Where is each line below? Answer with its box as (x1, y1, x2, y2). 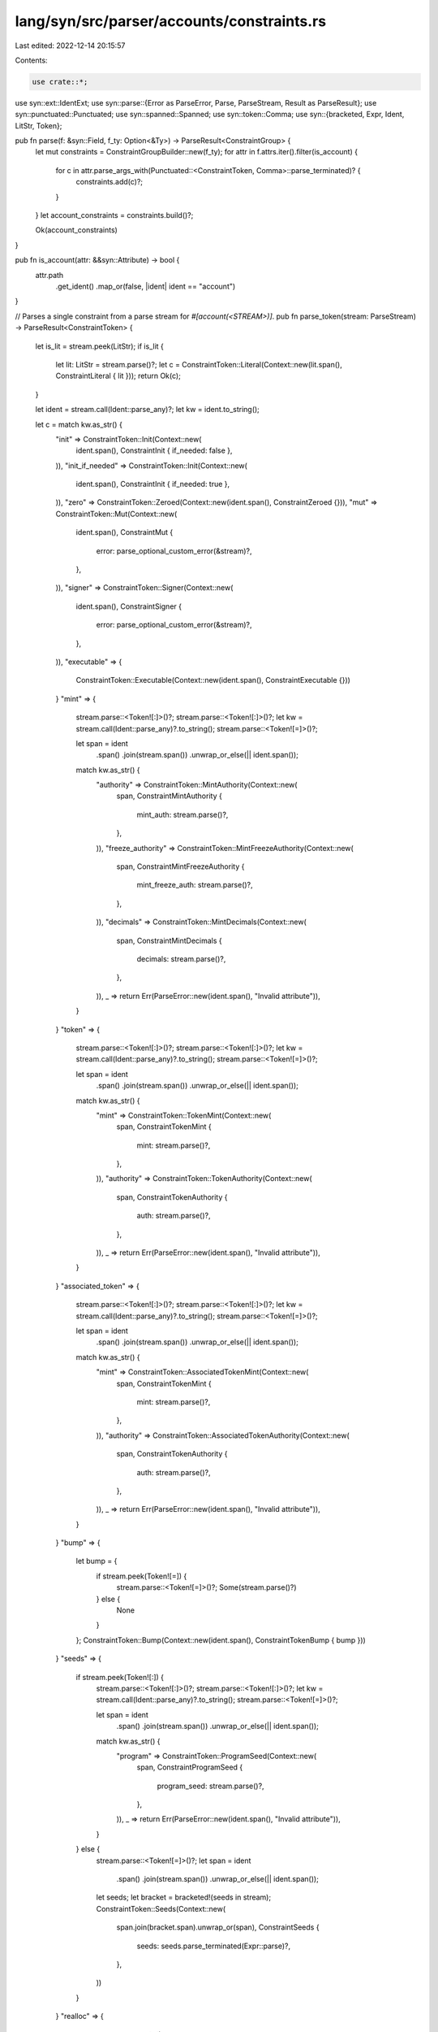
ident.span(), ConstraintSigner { (75, 601, 182, 611)
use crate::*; (32, 77, 88, 86)
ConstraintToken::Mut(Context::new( (55, 509, 178, 519)
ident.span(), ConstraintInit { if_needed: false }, (75, 445, 233, 455)
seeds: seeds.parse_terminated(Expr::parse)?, (136, 1941, 291, 1951)
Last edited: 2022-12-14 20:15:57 (15, 41, 126, 50)
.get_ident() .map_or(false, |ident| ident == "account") (55, 281, 236, 291)
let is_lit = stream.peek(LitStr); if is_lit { (35, 341, 164, 351)
